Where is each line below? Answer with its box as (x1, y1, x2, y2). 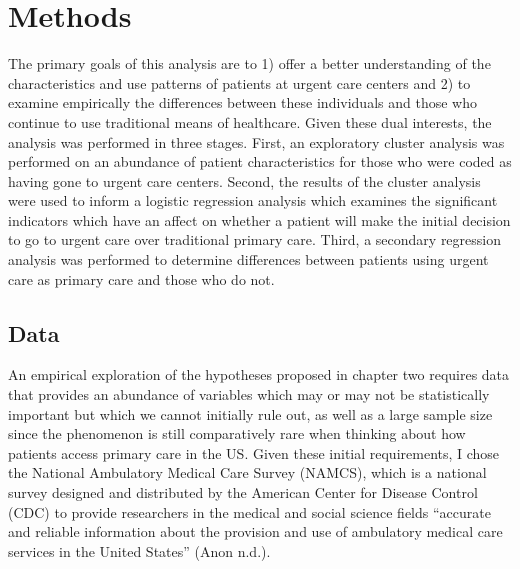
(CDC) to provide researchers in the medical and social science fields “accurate (8, 501, 491, 522)
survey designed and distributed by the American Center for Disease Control (8, 482, 478, 503)
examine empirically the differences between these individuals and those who (8, 92, 477, 113)
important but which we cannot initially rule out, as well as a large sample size (8, 403, 493, 424)
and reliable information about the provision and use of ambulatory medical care (8, 521, 503, 542)
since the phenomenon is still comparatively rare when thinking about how (8, 423, 466, 444)
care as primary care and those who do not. (8, 268, 275, 289)
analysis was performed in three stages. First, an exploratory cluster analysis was (8, 131, 505, 152)
